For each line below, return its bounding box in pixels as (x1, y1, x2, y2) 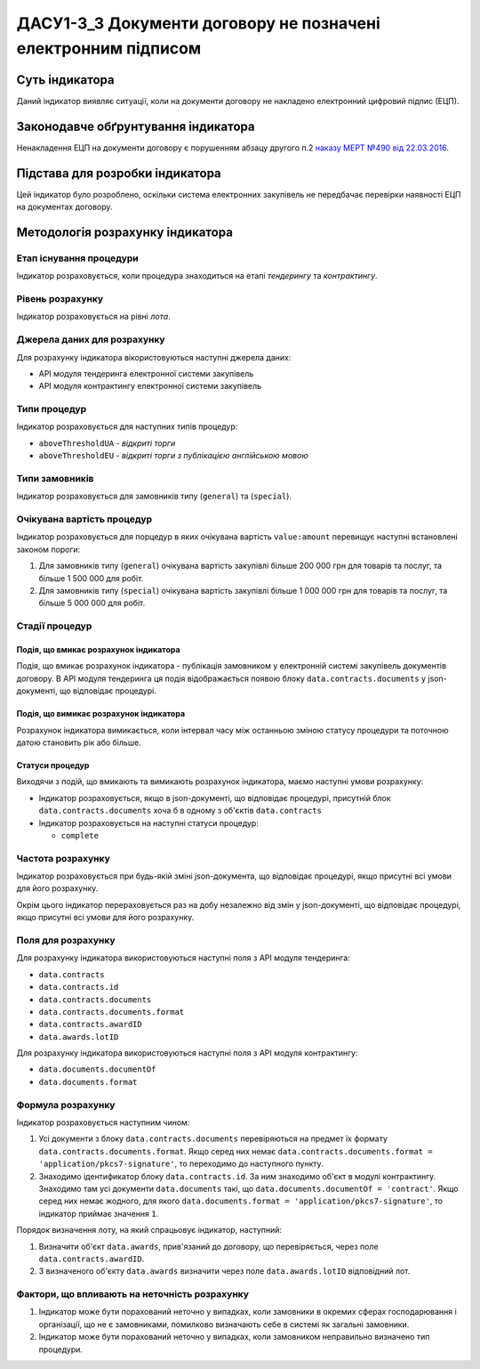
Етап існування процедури (16, 252, 140, 264)
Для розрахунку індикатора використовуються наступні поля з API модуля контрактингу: (16, 1048, 358, 1058)
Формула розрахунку (16, 1098, 116, 1111)
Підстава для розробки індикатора (16, 166, 221, 181)
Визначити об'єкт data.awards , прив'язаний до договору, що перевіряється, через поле (38, 1241, 379, 1252)
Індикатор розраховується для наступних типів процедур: (16, 421, 238, 432)
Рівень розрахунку (16, 292, 104, 304)
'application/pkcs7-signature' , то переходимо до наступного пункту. (38, 1158, 324, 1170)
